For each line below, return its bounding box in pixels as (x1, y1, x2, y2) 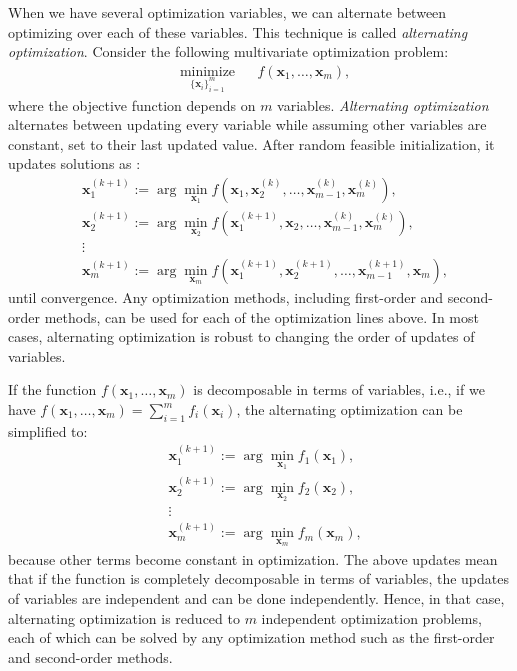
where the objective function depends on (8, 94, 256, 115)
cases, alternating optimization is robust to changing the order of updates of (8, 326, 475, 347)
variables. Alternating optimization (277, 94, 489, 115)
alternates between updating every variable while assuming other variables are (8, 114, 487, 135)
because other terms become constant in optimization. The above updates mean (8, 548, 498, 569)
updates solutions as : (8, 153, 141, 174)
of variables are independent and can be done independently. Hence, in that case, (8, 588, 505, 608)
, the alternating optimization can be (236, 399, 463, 420)
